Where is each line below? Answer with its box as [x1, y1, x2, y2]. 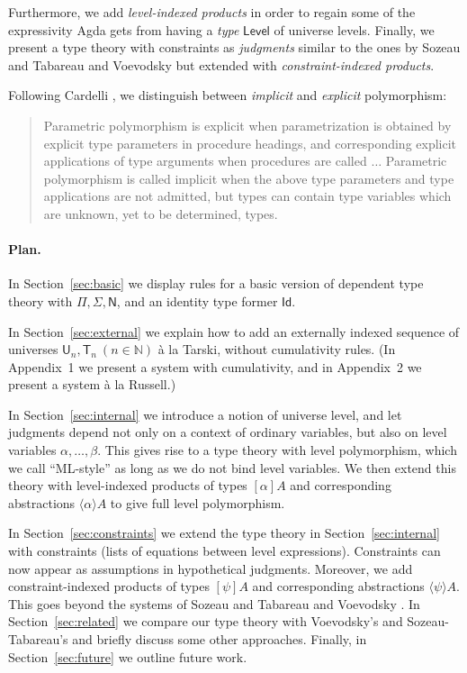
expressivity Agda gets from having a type [8, 20, 239, 39]
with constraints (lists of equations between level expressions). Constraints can [8, 541, 441, 560]
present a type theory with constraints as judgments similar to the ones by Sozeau [8, 38, 461, 57]
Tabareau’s [8, 630, 68, 649]
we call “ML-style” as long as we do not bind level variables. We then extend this [8, 458, 456, 477]
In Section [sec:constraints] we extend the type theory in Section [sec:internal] [8, 523, 440, 542]
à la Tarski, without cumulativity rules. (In [157, 340, 396, 359]
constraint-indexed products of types [8, 577, 210, 596]
